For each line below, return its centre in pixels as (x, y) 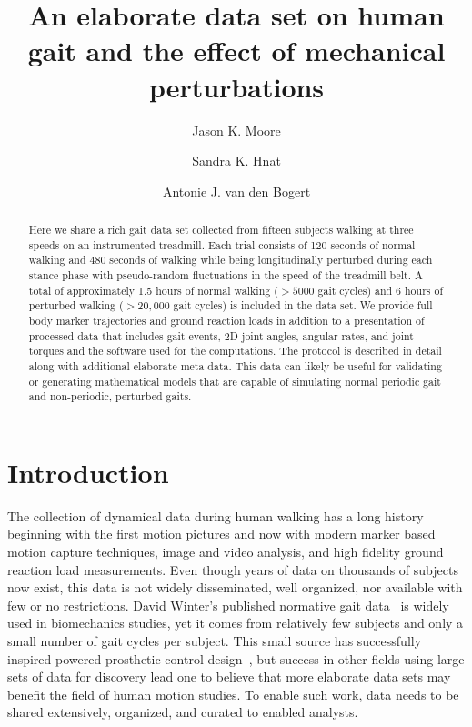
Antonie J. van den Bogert (236, 191)
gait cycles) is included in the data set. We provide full (303, 305)
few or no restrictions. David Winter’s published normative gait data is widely (228, 605)
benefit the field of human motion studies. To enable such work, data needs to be (233, 694)
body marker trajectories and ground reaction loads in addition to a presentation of (226, 321)
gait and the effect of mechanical (236, 50)
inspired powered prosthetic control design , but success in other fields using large (236, 658)
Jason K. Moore (236, 130)
